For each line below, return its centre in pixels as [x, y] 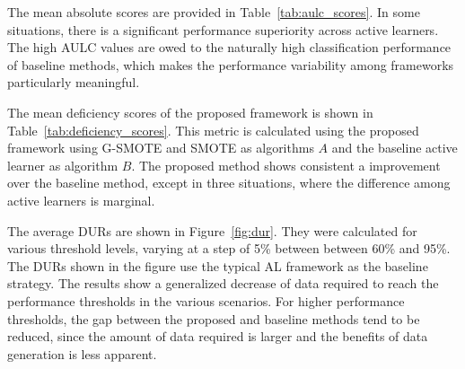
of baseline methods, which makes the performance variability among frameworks [231, 64]
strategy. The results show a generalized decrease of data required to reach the [223, 283]
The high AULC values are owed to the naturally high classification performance [229, 47]
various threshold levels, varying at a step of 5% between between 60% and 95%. [229, 248]
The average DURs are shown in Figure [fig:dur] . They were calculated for [212, 230]
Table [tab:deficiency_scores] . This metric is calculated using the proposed [213, 130]
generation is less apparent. [82, 353]
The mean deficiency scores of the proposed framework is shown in [190, 112]
